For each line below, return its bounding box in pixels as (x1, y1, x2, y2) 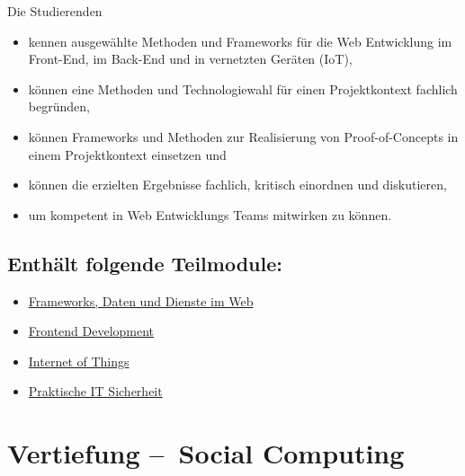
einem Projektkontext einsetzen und (28, 145, 227, 163)
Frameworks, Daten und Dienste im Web (28, 291, 254, 310)
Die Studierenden (7, 2, 103, 20)
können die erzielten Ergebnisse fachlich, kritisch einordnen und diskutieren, (28, 175, 447, 194)
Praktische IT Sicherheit (28, 382, 163, 401)
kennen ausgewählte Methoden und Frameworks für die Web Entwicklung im (28, 31, 452, 50)
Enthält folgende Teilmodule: (7, 249, 282, 277)
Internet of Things (28, 351, 130, 370)
